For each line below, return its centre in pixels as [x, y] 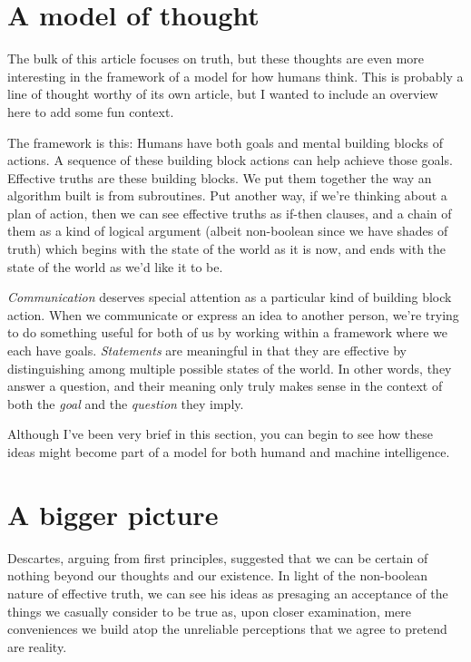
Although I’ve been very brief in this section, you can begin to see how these [220, 434]
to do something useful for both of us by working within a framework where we [227, 332]
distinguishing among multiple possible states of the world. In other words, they [230, 368]
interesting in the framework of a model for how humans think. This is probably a [235, 76]
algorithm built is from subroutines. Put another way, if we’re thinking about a [227, 195]
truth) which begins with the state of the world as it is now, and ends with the [227, 249]
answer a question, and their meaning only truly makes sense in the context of [225, 386]
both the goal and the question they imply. [126, 403]
